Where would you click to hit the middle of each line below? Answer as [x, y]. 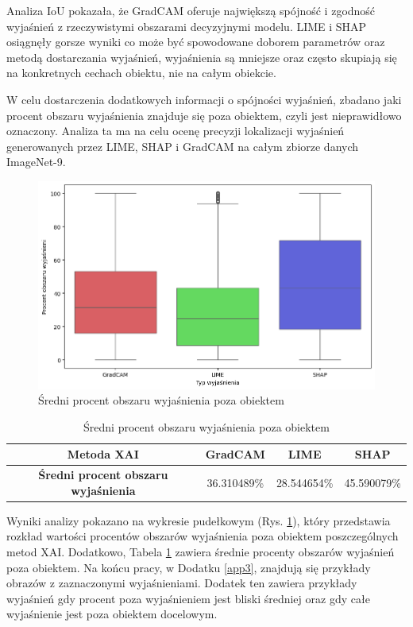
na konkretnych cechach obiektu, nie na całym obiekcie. [141, 73]
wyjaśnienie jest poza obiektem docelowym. [112, 614]
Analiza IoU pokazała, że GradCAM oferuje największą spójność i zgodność [191, 10]
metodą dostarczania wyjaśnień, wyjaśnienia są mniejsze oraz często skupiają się [202, 57]
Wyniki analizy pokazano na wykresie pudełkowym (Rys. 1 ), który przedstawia [199, 520]
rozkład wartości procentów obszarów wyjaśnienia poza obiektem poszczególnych [203, 536]
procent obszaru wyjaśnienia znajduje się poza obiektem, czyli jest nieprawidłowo [204, 115]
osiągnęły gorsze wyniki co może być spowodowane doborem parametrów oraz [196, 42]
